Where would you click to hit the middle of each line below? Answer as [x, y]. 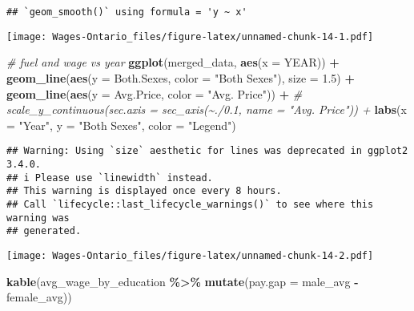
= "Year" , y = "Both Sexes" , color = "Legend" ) [121, 125]
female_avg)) [39, 297]
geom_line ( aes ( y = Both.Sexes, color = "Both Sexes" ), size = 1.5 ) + [181, 77]
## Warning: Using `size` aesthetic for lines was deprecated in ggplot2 [207, 151]
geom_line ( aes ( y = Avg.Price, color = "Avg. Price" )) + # [155, 93]
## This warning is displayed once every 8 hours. [144, 191]
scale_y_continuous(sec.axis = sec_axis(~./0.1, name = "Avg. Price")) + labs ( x [207, 109]
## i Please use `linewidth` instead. [110, 178]
